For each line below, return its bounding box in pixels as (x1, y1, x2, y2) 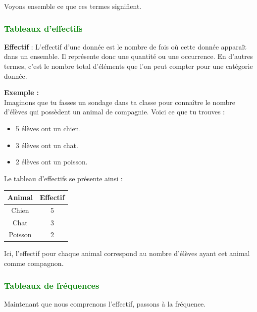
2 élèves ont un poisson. (15, 156, 88, 167)
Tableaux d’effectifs (4, 22, 83, 34)
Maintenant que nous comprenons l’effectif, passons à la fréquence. (4, 298, 206, 309)
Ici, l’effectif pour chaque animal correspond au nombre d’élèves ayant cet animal (4, 248, 250, 259)
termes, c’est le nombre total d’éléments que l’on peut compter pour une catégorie (4, 61, 253, 71)
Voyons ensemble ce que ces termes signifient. (4, 1, 142, 11)
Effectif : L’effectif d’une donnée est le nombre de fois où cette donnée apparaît (4, 41, 247, 52)
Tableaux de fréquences (4, 279, 100, 291)
